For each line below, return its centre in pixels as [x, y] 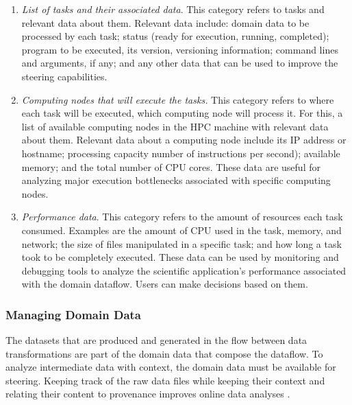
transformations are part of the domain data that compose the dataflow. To [164, 353]
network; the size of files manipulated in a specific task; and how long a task [181, 243]
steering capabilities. [64, 76]
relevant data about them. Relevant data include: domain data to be [165, 22]
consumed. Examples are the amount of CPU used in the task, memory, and [181, 230]
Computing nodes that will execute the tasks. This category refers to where [178, 99]
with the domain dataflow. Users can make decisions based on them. [165, 284]
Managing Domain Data [73, 314]
